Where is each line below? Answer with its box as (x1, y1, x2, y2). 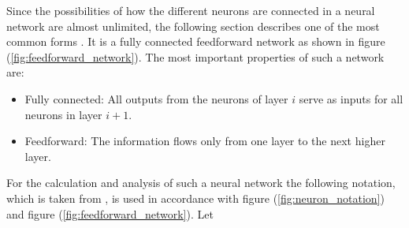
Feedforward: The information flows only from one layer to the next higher (24, 133, 385, 149)
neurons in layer (24, 106, 102, 122)
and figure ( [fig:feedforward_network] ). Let (6, 205, 214, 222)
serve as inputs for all (299, 90, 403, 107)
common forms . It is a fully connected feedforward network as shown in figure (6, 33, 385, 50)
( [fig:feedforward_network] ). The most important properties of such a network (6, 48, 385, 65)
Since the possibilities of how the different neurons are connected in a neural (6, 2, 375, 18)
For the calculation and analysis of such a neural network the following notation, (6, 174, 396, 191)
